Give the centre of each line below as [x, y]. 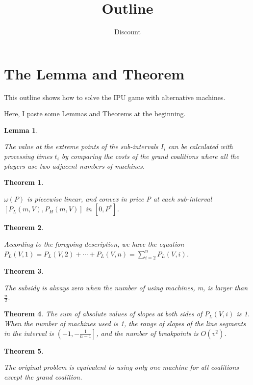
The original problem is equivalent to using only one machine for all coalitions [122, 367]
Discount [127, 32]
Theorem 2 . [24, 227]
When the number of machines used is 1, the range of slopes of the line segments [125, 323]
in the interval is [29, 333]
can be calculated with [200, 146]
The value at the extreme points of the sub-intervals [81, 146]
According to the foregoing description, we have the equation [94, 244]
